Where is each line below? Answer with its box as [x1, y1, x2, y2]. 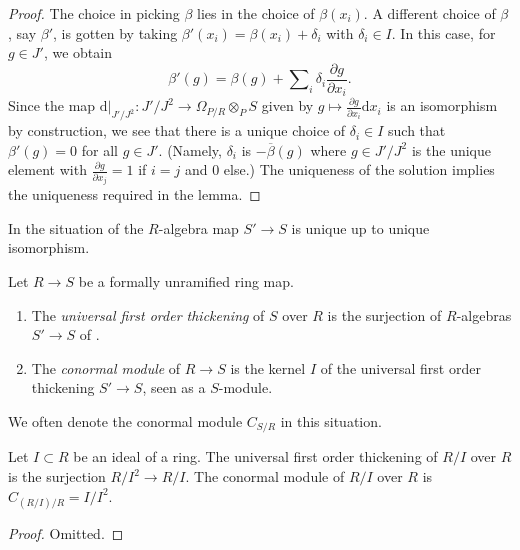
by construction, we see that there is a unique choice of [8, 120, 346, 141]
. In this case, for [391, 22, 496, 43]
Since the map [8, 95, 96, 116]
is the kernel [230, 357, 306, 378]
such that [388, 120, 446, 141]
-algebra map [158, 217, 239, 238]
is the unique [411, 139, 491, 160]
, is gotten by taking [53, 22, 178, 43]
